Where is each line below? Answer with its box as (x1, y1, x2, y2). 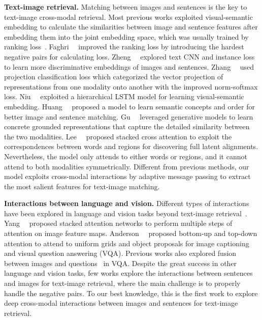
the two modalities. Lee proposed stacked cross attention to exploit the (4, 131, 232, 141)
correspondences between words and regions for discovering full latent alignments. (4, 141, 258, 152)
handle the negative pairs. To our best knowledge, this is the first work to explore (4, 287, 258, 298)
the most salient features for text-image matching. (4, 181, 160, 191)
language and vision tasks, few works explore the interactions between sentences (4, 268, 253, 278)
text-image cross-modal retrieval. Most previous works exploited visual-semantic (4, 11, 253, 22)
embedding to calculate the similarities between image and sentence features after (4, 21, 258, 32)
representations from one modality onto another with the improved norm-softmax (4, 81, 258, 92)
